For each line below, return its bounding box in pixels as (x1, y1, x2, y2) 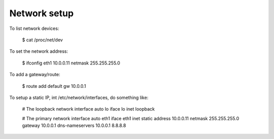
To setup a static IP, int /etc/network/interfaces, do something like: (9, 94, 149, 100)
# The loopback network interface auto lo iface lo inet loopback (22, 106, 155, 112)
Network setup (9, 8, 74, 19)
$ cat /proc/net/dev (22, 37, 63, 43)
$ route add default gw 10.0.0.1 (22, 83, 86, 89)
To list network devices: (9, 25, 59, 31)
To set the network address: (9, 48, 68, 54)
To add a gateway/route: (9, 72, 60, 78)
